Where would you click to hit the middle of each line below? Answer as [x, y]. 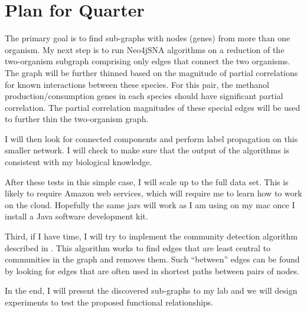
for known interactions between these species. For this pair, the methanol [137, 84]
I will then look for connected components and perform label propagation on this [151, 138]
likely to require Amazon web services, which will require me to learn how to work [153, 193]
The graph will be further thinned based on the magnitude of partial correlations [151, 72]
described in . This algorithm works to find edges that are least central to [138, 247]
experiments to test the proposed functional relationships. [109, 302]
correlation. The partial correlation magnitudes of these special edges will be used [153, 107]
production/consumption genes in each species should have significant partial [144, 96]
